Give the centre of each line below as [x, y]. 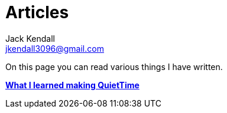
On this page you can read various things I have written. [114, 67]
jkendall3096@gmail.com [55, 48]
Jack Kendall [30, 38]
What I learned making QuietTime [72, 85]
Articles [37, 12]
